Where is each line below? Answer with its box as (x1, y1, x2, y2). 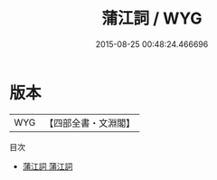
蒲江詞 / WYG (101, 8, 203, 29)
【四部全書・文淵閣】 (44, 117, 136, 129)
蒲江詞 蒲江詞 (22, 160, 73, 172)
